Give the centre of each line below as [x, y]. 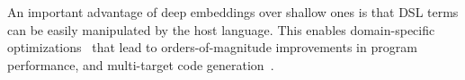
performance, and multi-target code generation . [141, 64]
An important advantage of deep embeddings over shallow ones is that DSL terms [233, 12]
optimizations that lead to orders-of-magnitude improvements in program [212, 47]
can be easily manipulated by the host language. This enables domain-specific [221, 29]
